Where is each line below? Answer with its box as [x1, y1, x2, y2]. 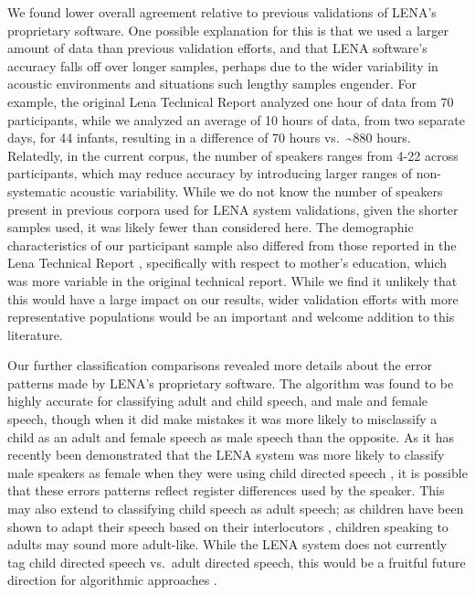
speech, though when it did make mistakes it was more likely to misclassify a [7, 409, 438, 429]
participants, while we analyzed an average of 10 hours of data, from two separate [7, 110, 465, 129]
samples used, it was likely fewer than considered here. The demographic [7, 218, 414, 237]
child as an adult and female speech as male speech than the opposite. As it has [7, 427, 454, 446]
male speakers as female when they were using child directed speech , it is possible [7, 462, 468, 482]
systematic [7, 181, 67, 200]
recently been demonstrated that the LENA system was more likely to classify [7, 445, 445, 464]
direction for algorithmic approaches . [7, 570, 217, 590]
